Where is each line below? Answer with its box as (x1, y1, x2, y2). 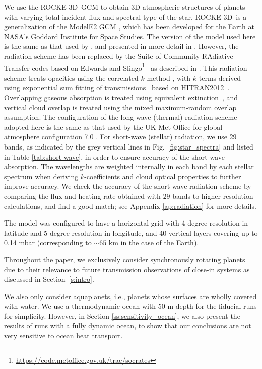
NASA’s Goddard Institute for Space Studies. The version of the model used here (4, 31, 256, 41)
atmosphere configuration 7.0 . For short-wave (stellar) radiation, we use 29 (4, 131, 237, 142)
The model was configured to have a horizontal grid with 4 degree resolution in (4, 217, 248, 228)
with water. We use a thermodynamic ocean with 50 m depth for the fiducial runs (4, 301, 257, 311)
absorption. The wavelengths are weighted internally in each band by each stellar (4, 161, 254, 172)
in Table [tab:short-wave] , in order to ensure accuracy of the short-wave (4, 151, 225, 162)
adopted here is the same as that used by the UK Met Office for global (4, 121, 223, 132)
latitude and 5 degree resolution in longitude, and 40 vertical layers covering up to (4, 227, 258, 238)
